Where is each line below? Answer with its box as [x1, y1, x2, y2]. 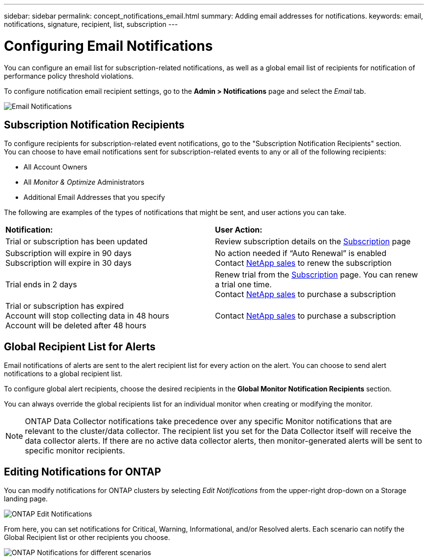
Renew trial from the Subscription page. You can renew [215, 270, 418, 280]
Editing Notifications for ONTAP [4, 465, 161, 478]
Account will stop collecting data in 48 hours [5, 311, 170, 321]
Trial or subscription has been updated [5, 237, 148, 247]
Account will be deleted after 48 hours [5, 321, 147, 331]
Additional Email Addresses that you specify [23, 193, 165, 202]
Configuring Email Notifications [4, 37, 213, 54]
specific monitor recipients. [25, 446, 125, 456]
